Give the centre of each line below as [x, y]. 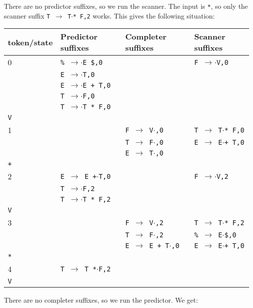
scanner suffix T [27, 15]
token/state [30, 42]
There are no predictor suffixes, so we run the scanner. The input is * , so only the [126, 6]
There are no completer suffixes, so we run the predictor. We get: [101, 300]
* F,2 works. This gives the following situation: [144, 15]
